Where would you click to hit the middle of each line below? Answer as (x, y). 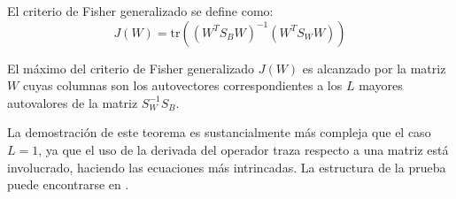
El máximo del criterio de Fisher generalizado (131, 68)
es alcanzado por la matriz (374, 68)
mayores (381, 85)
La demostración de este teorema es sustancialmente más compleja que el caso (219, 132)
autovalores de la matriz (73, 102)
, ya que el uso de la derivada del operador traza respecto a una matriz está (243, 149)
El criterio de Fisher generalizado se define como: (140, 11)
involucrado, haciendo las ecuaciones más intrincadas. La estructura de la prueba (227, 167)
